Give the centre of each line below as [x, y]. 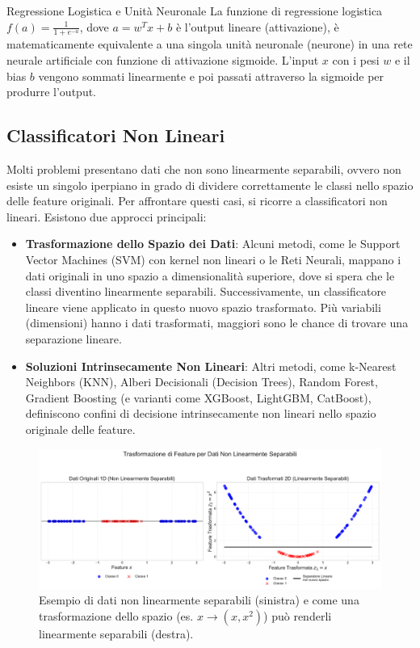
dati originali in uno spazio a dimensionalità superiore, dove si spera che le [210, 275]
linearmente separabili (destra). [116, 633]
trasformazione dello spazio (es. [116, 615]
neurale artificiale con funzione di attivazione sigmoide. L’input [163, 60]
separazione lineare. [73, 338]
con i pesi [356, 60]
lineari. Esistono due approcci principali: [107, 216]
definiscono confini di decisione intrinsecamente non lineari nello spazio [201, 413]
